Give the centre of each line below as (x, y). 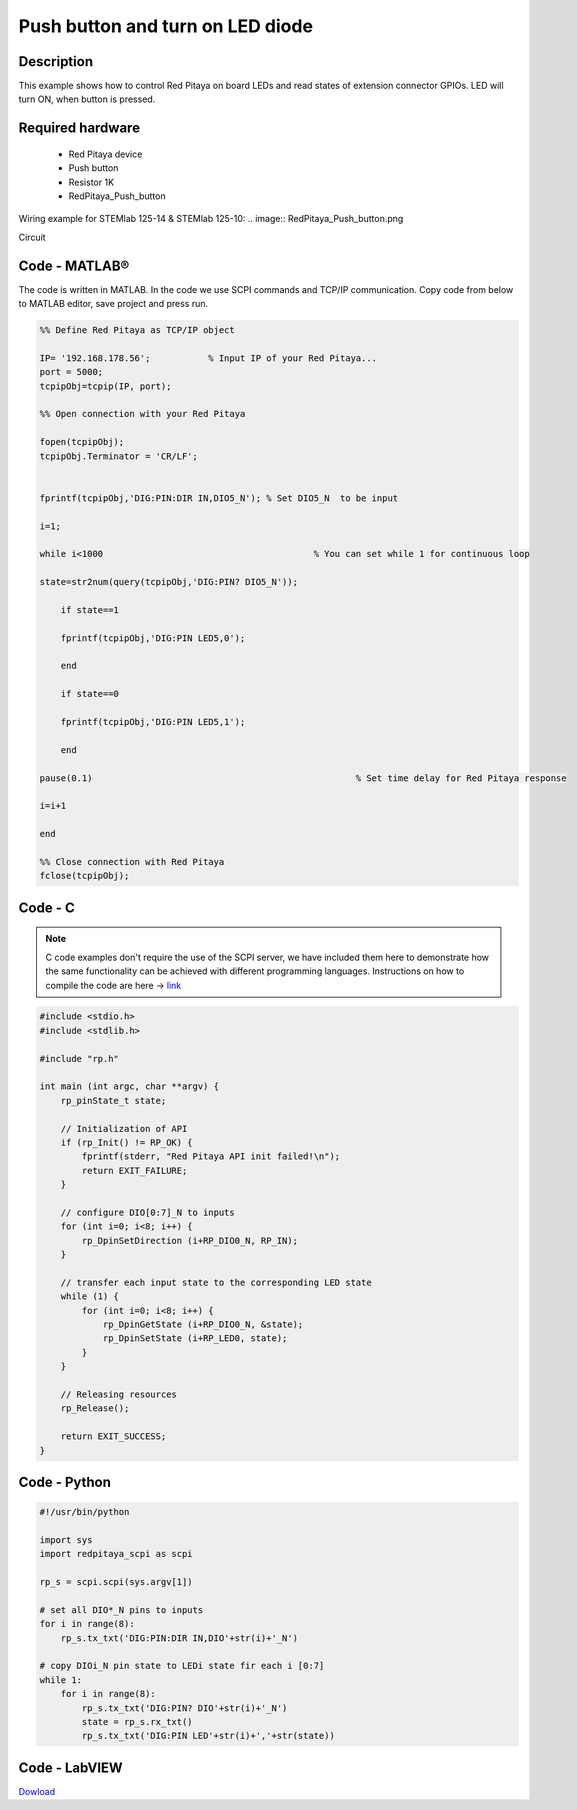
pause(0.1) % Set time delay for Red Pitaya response (303, 778)
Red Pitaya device (105, 154)
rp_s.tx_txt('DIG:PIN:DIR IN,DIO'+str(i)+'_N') (179, 1638)
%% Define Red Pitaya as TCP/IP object (137, 330)
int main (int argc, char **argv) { (129, 1086)
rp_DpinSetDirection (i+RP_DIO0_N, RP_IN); (190, 1240)
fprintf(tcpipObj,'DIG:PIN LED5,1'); (153, 722)
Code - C (46, 907)
